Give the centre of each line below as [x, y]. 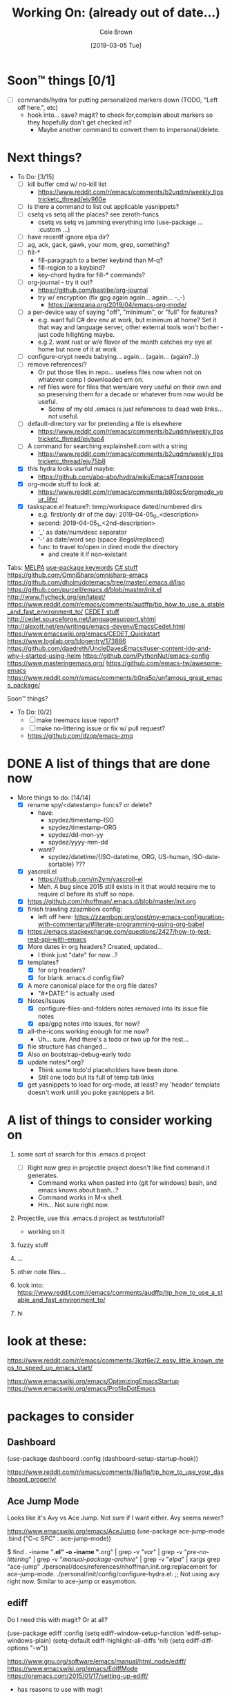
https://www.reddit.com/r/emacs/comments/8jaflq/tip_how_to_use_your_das [116, 1472]
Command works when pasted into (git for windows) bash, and [127, 1183]
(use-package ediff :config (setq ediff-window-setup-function [96, 1633]
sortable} [61, 864]
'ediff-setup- [204, 1633]
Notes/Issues [46, 1000]
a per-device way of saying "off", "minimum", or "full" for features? [123, 312]
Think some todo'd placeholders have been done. [108, 1070]
